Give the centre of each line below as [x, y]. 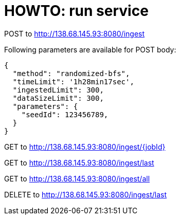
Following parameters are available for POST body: [90, 49]
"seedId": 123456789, [65, 114]
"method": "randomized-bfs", [71, 73]
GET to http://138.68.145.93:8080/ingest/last [79, 162]
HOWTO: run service [76, 11]
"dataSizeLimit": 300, [58, 98]
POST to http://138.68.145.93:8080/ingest [75, 33]
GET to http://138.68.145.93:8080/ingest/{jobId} [85, 147]
